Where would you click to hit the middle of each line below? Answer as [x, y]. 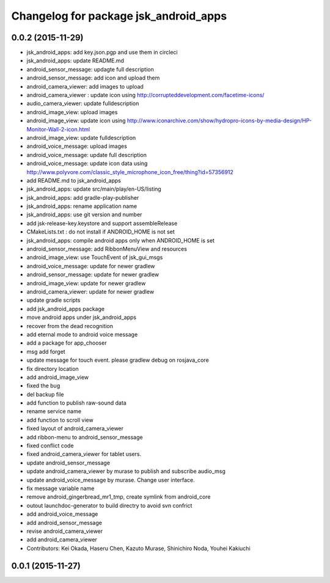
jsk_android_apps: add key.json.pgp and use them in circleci [102, 53]
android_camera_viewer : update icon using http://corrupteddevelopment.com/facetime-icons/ [145, 95]
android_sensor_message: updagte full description [90, 69]
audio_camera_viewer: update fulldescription [83, 103]
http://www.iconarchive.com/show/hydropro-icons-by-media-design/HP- [219, 121]
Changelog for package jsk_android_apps [119, 16]
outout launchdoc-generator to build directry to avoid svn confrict [109, 505]
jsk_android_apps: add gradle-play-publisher [83, 197]
